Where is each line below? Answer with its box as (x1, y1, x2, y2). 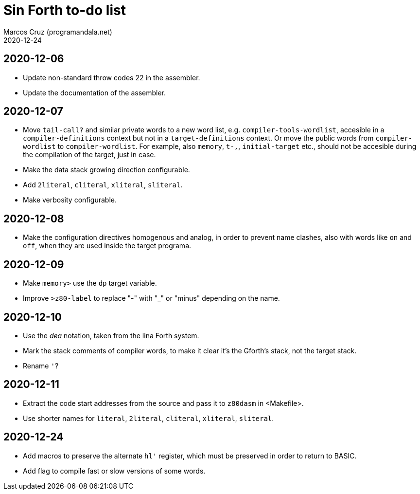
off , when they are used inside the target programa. (23, 241, 192, 250)
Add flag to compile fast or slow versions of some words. (23, 466, 206, 475)
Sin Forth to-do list (3, 2, 126, 18)
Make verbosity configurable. (23, 196, 117, 204)
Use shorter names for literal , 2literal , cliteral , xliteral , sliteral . (23, 414, 274, 422)
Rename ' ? (23, 361, 59, 370)
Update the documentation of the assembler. (23, 88, 166, 97)
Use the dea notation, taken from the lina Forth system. (23, 331, 199, 340)
